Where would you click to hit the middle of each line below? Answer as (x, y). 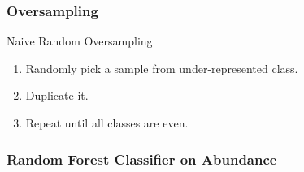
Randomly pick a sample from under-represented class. (162, 68)
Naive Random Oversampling (80, 41)
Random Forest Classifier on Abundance (142, 159)
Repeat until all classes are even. (107, 123)
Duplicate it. (57, 95)
